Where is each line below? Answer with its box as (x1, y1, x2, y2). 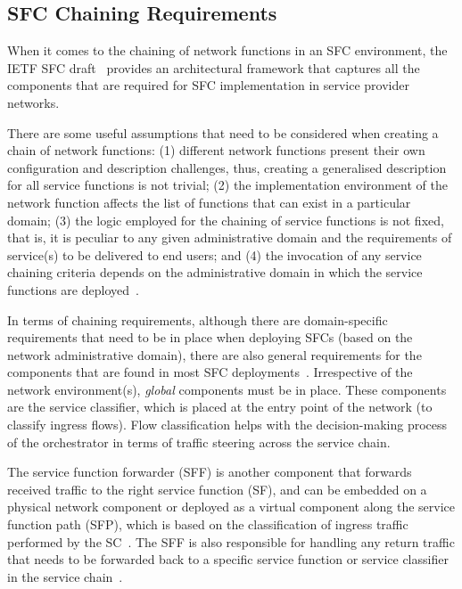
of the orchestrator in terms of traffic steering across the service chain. (7, 432, 391, 451)
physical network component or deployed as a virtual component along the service (7, 497, 456, 516)
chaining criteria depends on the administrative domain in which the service (7, 263, 423, 282)
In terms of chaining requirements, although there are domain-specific (7, 310, 388, 329)
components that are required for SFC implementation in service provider (7, 76, 409, 94)
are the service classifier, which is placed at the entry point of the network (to (7, 397, 433, 416)
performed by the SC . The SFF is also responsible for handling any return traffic (7, 532, 455, 551)
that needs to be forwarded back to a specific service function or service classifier (7, 550, 449, 569)
